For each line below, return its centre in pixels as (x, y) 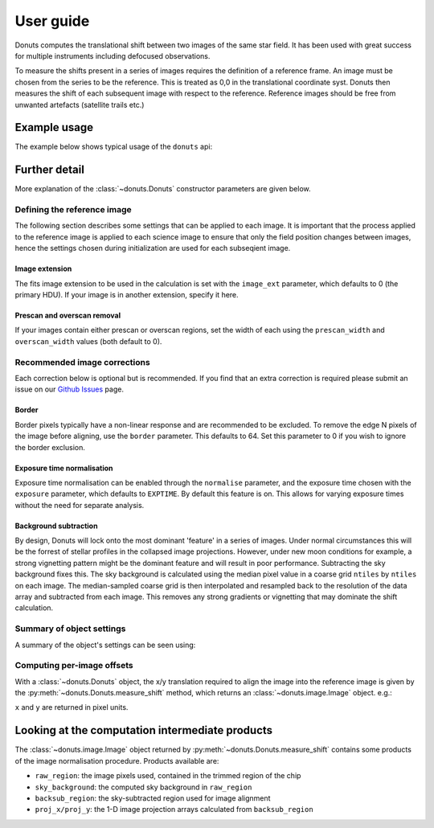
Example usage (54, 127)
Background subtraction (56, 526)
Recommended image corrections (82, 362)
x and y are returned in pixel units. (72, 707)
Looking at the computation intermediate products (144, 730)
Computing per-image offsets (74, 666)
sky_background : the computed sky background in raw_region (143, 787)
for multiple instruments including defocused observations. (113, 55)
